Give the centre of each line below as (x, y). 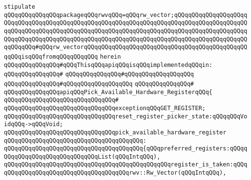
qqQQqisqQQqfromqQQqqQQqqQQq (51, 57)
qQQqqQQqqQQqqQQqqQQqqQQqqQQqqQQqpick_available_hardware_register (115, 132)
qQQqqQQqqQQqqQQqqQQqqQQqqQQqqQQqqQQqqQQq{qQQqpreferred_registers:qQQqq (126, 149)
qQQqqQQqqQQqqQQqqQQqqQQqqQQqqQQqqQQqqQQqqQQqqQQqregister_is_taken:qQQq (126, 165)
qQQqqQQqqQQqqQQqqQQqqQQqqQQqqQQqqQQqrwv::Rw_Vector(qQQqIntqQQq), (115, 173)
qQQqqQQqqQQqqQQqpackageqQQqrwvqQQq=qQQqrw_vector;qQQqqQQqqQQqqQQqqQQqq (126, 15)
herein (110, 57)
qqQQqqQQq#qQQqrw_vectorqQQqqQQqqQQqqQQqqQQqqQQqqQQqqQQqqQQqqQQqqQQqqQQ (126, 47)
